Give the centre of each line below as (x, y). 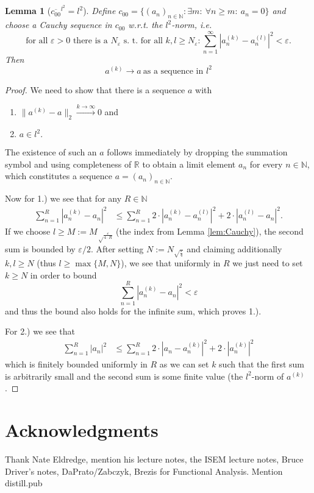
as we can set (184, 364)
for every (266, 164)
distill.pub (24, 483)
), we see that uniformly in (171, 263)
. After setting (117, 248)
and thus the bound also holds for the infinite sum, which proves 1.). (133, 310)
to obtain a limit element (189, 164)
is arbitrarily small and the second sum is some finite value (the (124, 376)
